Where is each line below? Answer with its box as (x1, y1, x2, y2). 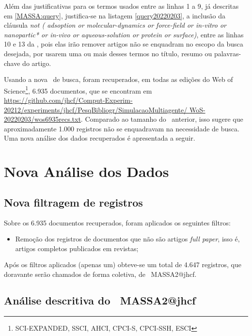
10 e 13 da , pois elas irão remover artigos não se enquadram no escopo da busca (4, 39, 243, 49)
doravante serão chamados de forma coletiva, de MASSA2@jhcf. (4, 269, 197, 279)
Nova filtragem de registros (4, 194, 143, 209)
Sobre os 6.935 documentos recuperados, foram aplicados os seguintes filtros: (4, 217, 231, 227)
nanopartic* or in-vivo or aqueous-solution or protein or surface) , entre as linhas (4, 29, 244, 39)
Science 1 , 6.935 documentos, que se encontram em (4, 84, 152, 96)
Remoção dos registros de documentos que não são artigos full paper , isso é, (15, 234, 240, 244)
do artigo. (22, 58, 51, 68)
